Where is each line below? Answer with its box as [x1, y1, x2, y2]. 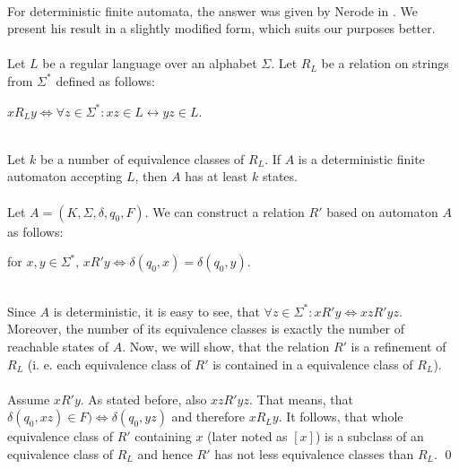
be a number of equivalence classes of [40, 149, 245, 168]
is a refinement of [351, 336, 446, 355]
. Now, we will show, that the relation [122, 336, 330, 355]
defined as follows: [56, 71, 155, 90]
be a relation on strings [321, 54, 449, 73]
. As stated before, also [80, 389, 207, 408]
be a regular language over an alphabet [42, 54, 257, 73]
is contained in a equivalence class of [212, 354, 413, 373]
